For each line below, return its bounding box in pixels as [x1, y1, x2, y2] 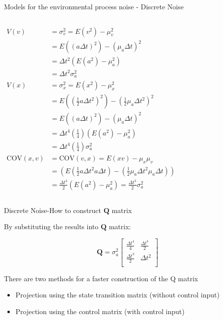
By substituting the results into [4, 221, 99, 232]
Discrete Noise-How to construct [4, 205, 102, 215]
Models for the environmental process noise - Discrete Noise [4, 1, 184, 11]
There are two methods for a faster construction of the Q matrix [4, 273, 198, 283]
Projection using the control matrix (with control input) [15, 306, 185, 317]
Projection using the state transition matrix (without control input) [15, 290, 220, 300]
